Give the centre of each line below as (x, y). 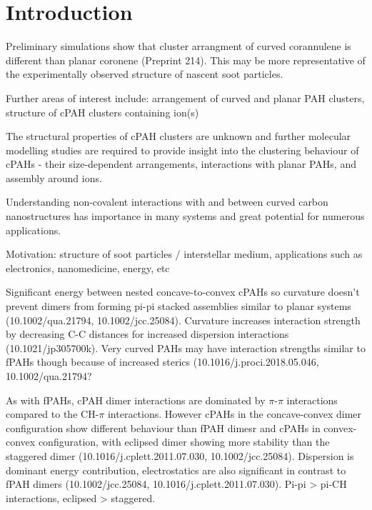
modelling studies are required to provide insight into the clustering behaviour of (182, 150)
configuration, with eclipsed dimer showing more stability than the (184, 442)
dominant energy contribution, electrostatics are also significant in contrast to (176, 470)
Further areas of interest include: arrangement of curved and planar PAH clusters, (185, 97)
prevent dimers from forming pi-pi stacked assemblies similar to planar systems (179, 306)
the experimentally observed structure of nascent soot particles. (145, 74)
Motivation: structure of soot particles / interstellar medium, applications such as (184, 254)
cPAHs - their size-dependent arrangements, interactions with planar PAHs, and (181, 164)
